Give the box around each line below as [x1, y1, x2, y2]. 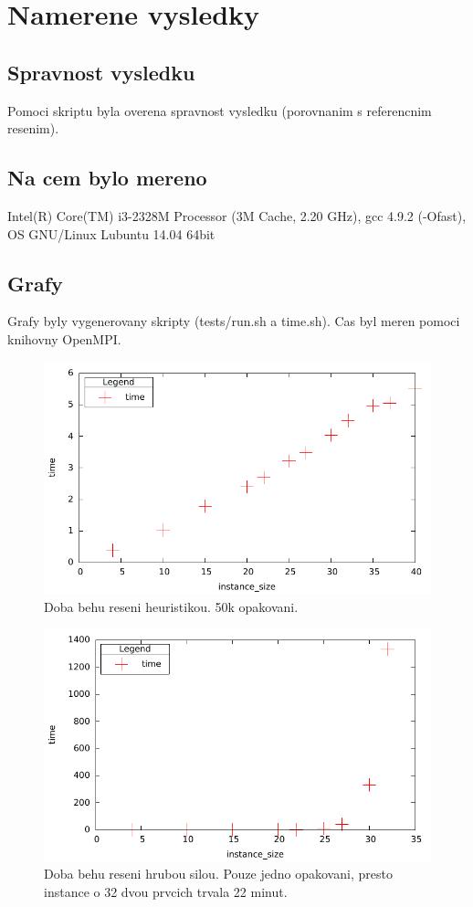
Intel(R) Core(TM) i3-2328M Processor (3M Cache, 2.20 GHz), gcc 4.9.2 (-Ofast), [7, 206, 467, 225]
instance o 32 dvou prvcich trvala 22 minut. [44, 881, 288, 901]
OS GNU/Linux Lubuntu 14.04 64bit [7, 224, 215, 243]
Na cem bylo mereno [7, 163, 207, 192]
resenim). [7, 119, 59, 138]
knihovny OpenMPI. [7, 329, 121, 348]
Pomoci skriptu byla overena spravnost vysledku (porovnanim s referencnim [7, 100, 432, 120]
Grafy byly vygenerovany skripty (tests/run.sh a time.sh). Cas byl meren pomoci [7, 311, 460, 331]
